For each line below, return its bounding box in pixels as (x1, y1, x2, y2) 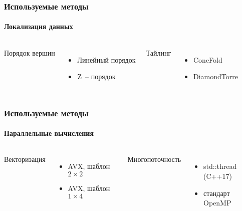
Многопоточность (127, 154, 181, 164)
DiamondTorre (193, 71, 238, 82)
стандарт (203, 187, 230, 198)
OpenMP (203, 197, 231, 208)
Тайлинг (146, 47, 171, 58)
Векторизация (4, 154, 46, 164)
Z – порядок (77, 71, 116, 82)
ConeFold (193, 54, 222, 65)
